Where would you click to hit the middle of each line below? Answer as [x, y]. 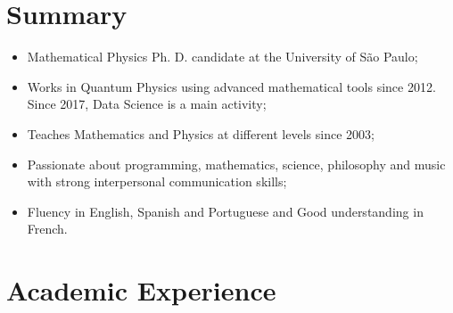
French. [47, 229]
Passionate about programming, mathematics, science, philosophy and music [236, 164]
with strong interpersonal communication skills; [157, 181]
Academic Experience [141, 290]
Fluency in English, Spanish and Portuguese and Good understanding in [225, 211]
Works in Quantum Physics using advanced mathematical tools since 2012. [231, 86]
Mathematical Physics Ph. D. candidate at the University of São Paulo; [222, 57]
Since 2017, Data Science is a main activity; [147, 104]
